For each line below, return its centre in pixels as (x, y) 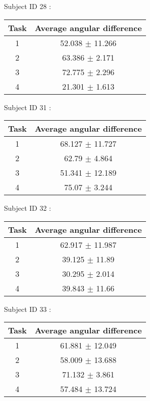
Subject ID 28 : (28, 6)
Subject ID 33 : (28, 309)
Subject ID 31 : (28, 107)
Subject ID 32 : (28, 208)
